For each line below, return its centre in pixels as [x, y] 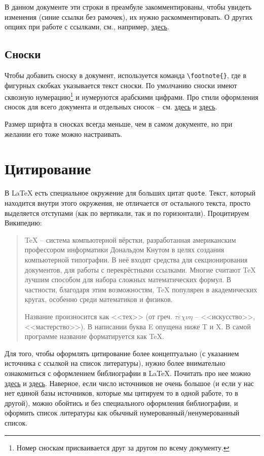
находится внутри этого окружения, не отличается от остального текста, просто [127, 203]
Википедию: [23, 223]
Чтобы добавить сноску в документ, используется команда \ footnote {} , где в [126, 75]
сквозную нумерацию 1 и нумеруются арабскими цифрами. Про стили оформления [131, 96]
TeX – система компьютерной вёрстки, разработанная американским [130, 239]
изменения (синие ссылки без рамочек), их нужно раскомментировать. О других [129, 16]
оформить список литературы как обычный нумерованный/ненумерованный [122, 413]
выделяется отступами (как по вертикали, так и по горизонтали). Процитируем [127, 213]
